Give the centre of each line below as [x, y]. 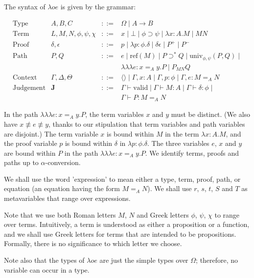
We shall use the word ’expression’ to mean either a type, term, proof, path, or [122, 179]
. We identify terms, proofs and [192, 153]
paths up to [21, 162]
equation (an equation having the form [62, 188]
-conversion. [63, 162]
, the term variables [115, 114]
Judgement [29, 88]
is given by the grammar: [98, 6]
